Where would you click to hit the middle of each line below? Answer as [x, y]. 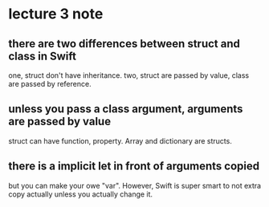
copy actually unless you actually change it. [81, 194]
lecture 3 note [56, 14]
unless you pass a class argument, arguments [126, 109]
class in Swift [42, 56]
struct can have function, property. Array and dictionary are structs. [120, 140]
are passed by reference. [50, 84]
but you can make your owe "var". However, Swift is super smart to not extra [135, 185]
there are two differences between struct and [124, 44]
